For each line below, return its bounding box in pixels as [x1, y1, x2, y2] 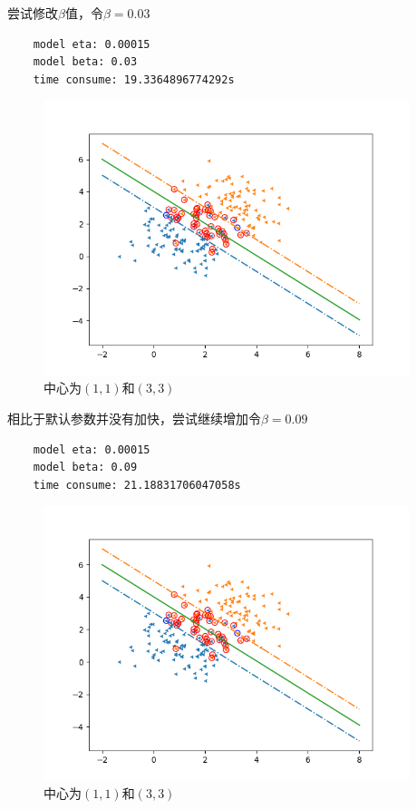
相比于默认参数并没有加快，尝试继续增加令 [7, 408, 261, 427]
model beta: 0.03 [33, 55, 138, 69]
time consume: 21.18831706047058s [33, 478, 241, 492]
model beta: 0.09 [33, 461, 138, 474]
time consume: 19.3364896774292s [33, 73, 235, 86]
